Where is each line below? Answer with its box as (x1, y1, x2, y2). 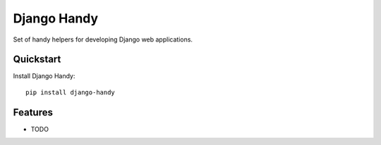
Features (13, 106, 53, 118)
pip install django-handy (25, 88, 116, 96)
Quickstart (13, 53, 61, 65)
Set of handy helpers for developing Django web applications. (13, 35, 193, 44)
